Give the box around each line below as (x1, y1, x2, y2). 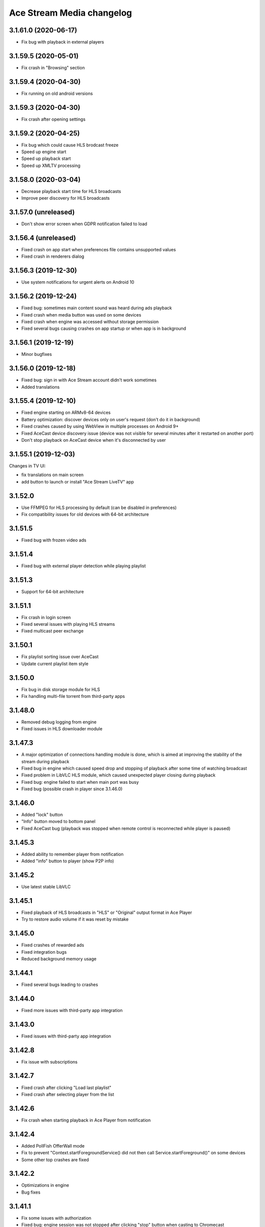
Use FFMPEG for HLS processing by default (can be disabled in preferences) (21, 505, 177, 510)
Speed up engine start (21, 149, 66, 155)
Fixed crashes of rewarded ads (21, 942, 84, 948)
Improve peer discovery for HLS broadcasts (21, 195, 110, 201)
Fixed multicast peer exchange (21, 628, 84, 634)
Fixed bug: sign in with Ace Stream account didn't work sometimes (21, 377, 157, 383)
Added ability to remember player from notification (21, 851, 124, 857)
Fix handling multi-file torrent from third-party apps (21, 694, 125, 699)
